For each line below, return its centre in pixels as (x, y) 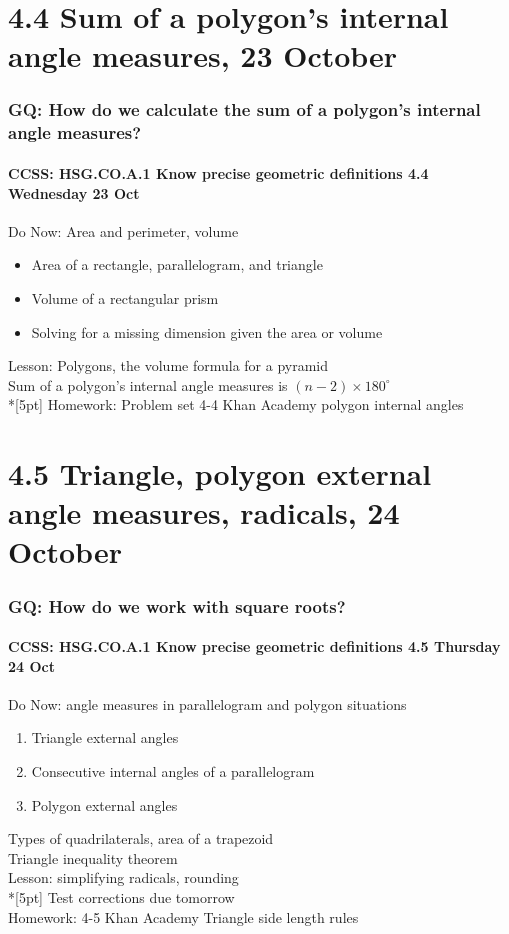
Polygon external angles (104, 804)
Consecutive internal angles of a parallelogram (173, 771)
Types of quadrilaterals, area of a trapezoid (141, 838)
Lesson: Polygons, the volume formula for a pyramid (168, 365)
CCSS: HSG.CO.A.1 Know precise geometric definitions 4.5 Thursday (254, 646)
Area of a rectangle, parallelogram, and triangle (177, 264)
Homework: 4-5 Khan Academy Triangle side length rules (183, 916)
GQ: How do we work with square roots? (177, 605)
